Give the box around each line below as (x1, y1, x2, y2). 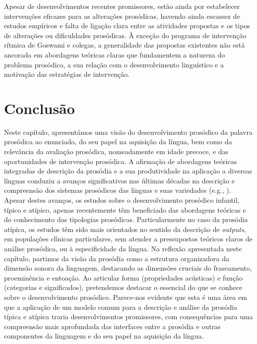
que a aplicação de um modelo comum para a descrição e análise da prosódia (4, 301, 238, 312)
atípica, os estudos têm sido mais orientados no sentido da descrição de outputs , (4, 224, 246, 234)
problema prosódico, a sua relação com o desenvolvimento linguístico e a (4, 59, 224, 69)
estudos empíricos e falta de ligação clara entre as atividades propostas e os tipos (4, 20, 250, 31)
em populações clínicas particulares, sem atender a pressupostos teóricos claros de (4, 233, 253, 244)
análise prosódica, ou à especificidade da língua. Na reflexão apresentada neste (4, 243, 242, 253)
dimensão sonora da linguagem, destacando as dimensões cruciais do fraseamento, (4, 263, 252, 273)
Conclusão (4, 98, 75, 118)
